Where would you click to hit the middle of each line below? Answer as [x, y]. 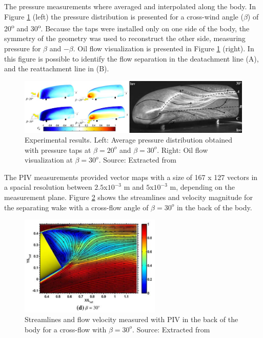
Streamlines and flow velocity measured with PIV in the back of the [131, 319]
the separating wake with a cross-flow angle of [76, 207]
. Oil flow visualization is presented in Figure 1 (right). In [164, 48]
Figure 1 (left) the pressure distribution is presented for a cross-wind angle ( [124, 16]
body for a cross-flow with [66, 329]
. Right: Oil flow [183, 150]
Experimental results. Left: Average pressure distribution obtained [129, 140]
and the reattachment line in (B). [57, 68]
